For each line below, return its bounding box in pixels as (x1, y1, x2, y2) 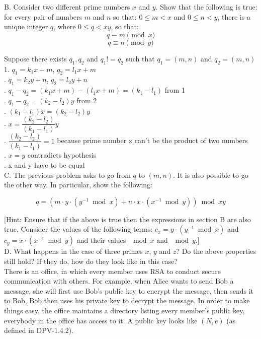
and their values (76, 235, 126, 245)
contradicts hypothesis (27, 150, 97, 160)
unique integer (4, 21, 48, 32)
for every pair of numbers (4, 11, 82, 22)
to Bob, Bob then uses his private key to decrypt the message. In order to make (4, 295, 250, 306)
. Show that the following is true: (155, 2, 257, 12)
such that (126, 53, 155, 63)
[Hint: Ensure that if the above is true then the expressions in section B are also (4, 214, 251, 224)
